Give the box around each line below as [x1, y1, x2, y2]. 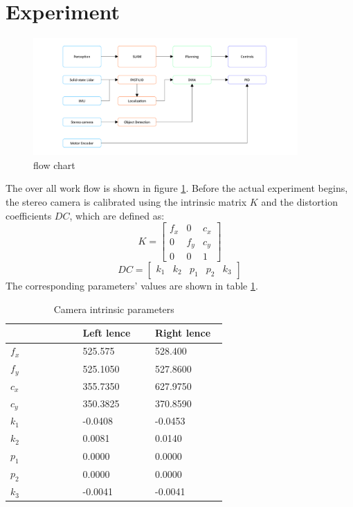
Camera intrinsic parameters [53, 301, 174, 316]
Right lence [154, 326, 211, 340]
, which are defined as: [69, 208, 165, 222]
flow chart [33, 157, 75, 172]
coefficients [6, 208, 52, 222]
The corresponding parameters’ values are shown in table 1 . [6, 278, 258, 293]
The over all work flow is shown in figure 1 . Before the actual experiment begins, [6, 181, 348, 195]
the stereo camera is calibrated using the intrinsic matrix [6, 195, 247, 209]
